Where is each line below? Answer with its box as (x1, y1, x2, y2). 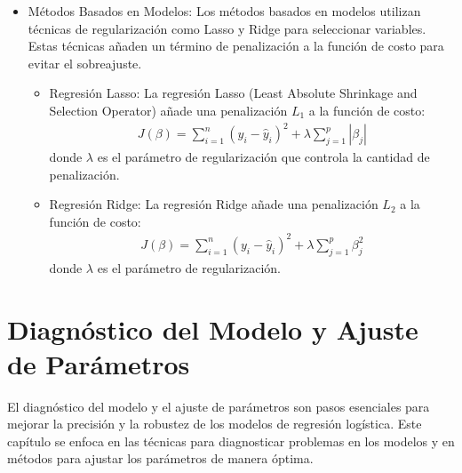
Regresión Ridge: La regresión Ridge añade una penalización (49, 195, 378, 213)
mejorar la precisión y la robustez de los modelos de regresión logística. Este (7, 414, 422, 433)
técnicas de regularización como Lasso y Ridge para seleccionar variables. (28, 19, 426, 37)
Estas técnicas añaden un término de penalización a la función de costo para (28, 36, 444, 55)
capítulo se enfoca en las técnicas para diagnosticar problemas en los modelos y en (7, 431, 455, 450)
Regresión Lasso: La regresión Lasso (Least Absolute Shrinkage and (49, 84, 418, 102)
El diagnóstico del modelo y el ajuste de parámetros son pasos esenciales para (7, 397, 430, 415)
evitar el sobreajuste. (28, 53, 142, 72)
